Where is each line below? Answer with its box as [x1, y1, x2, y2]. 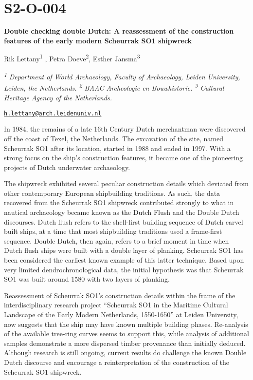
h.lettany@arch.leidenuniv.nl [4, 110, 102, 117]
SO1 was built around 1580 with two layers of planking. [4, 274, 170, 284]
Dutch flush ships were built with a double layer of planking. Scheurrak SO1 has [4, 245, 244, 255]
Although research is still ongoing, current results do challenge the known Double [4, 347, 247, 358]
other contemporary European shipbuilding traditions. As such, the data [4, 188, 220, 198]
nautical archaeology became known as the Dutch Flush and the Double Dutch [4, 207, 239, 217]
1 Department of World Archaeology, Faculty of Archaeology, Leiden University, [4, 70, 240, 82]
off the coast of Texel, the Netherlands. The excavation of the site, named [4, 133, 223, 143]
